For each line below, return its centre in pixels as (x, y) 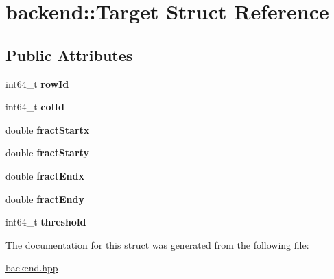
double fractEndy (45, 198)
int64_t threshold (46, 222)
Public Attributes (69, 54)
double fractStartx (48, 129)
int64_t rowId (37, 83)
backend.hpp (32, 268)
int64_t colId (35, 107)
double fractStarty (47, 153)
